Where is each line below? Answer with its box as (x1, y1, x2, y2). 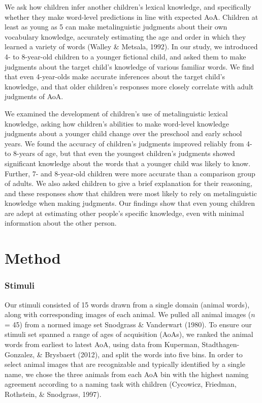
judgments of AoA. (5, 91, 63, 102)
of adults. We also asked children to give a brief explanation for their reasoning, (5, 178, 252, 189)
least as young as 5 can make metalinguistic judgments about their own (5, 21, 227, 32)
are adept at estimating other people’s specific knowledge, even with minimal (5, 207, 244, 218)
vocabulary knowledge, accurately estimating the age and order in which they (5, 31, 246, 42)
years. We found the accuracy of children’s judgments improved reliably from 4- (5, 138, 252, 148)
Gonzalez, (5, 349, 35, 359)
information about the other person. (5, 218, 117, 228)
